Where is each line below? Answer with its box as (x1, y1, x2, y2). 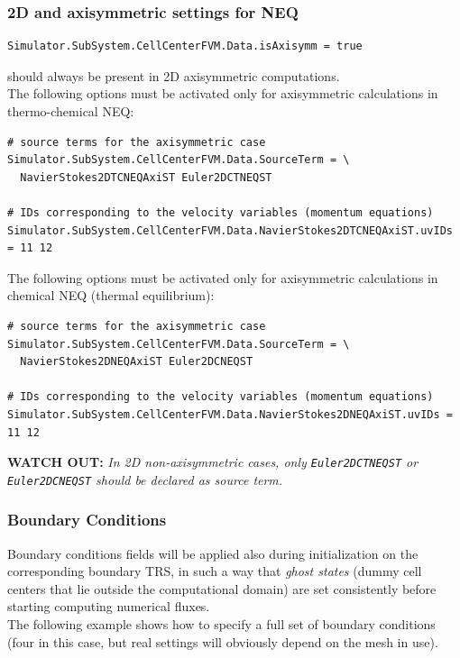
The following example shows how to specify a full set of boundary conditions (7, 615, 436, 633)
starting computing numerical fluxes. (7, 597, 210, 616)
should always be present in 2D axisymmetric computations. (7, 66, 340, 85)
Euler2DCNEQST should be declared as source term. (7, 470, 283, 489)
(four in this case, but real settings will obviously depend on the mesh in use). (7, 632, 438, 651)
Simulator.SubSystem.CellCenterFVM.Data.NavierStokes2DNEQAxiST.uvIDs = (7, 407, 453, 421)
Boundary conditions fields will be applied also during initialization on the (7, 544, 419, 562)
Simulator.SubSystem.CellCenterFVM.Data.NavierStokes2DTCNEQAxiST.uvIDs (7, 224, 453, 237)
